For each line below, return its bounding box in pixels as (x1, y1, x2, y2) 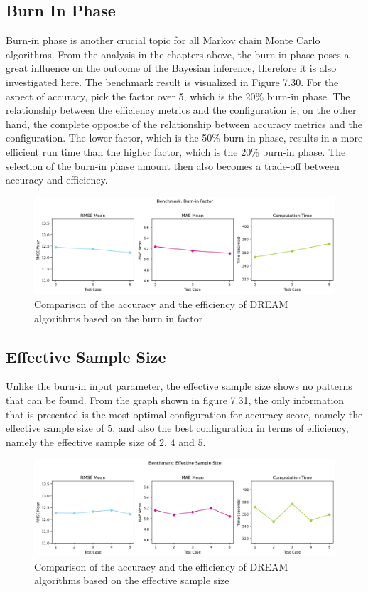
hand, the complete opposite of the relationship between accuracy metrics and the (6, 116, 362, 131)
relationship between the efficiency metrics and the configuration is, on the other (6, 102, 357, 117)
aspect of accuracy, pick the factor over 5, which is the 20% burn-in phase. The (6, 88, 350, 103)
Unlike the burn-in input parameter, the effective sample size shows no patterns (6, 379, 352, 393)
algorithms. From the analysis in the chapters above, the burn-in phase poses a (6, 46, 350, 61)
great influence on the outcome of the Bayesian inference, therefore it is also (6, 60, 337, 75)
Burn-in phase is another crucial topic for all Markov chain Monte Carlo (6, 33, 320, 48)
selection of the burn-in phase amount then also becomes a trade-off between (6, 158, 340, 173)
